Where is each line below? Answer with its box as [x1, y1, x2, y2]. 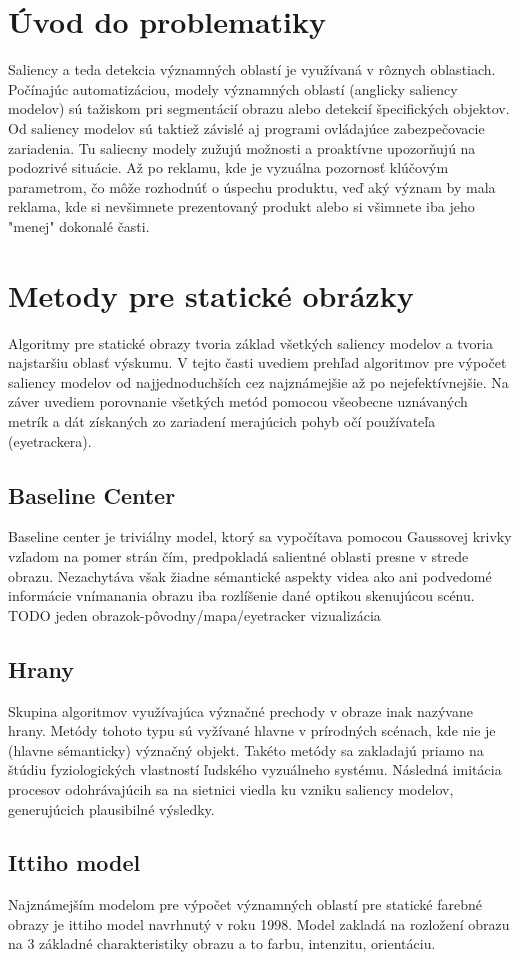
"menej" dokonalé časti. [8, 215, 150, 236]
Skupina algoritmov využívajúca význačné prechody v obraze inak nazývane [8, 700, 473, 721]
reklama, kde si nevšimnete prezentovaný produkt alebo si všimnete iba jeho [8, 196, 475, 217]
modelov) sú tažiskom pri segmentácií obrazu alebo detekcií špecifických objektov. [8, 98, 510, 119]
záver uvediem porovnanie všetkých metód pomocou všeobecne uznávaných [8, 391, 468, 412]
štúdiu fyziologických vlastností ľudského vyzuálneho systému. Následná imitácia [8, 759, 502, 780]
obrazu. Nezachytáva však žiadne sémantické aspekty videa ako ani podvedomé [8, 565, 492, 586]
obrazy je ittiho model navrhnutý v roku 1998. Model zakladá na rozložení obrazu [8, 913, 510, 934]
